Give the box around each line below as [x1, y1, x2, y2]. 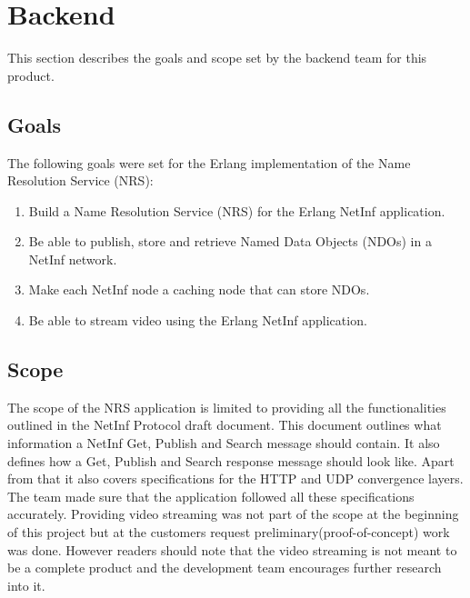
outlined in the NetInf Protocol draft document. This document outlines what [7, 415, 442, 434]
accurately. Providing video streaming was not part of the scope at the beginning [7, 504, 459, 523]
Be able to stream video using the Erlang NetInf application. [28, 311, 367, 330]
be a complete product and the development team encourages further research [7, 558, 442, 577]
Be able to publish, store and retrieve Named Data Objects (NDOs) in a [28, 232, 432, 251]
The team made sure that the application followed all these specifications [7, 486, 415, 505]
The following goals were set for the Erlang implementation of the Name [7, 153, 411, 172]
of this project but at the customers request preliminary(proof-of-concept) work [7, 523, 450, 542]
